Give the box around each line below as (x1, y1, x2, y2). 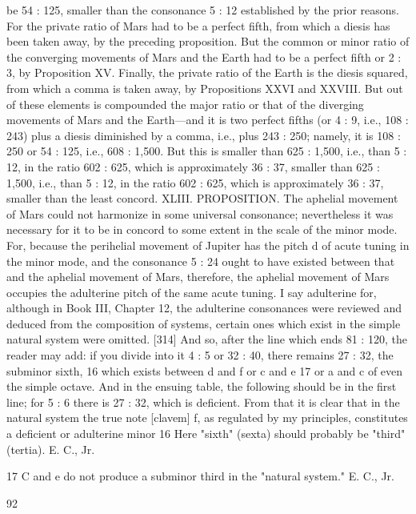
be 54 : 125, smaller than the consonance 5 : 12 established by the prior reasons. (6, 2, 399, 18)
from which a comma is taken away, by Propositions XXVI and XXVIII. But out (6, 79, 403, 96)
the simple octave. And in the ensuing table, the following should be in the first (6, 378, 397, 395)
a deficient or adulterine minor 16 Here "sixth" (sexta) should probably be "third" (6, 425, 406, 442)
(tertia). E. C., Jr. (6, 440, 95, 457)
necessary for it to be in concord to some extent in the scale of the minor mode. (6, 221, 398, 238)
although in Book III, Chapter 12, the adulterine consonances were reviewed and (6, 299, 402, 316)
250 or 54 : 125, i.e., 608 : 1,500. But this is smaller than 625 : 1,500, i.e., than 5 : (6, 143, 407, 159)
